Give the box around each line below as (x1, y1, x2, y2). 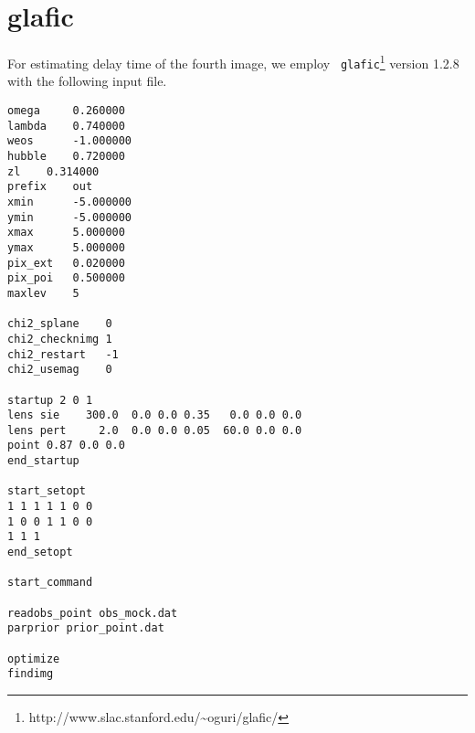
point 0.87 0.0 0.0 (7, 439, 125, 452)
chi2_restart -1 (7, 347, 119, 361)
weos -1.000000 (7, 134, 132, 148)
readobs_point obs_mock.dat (7, 606, 178, 620)
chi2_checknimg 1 (7, 332, 112, 345)
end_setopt (7, 546, 73, 559)
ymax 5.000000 (7, 240, 125, 254)
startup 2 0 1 (7, 393, 93, 407)
